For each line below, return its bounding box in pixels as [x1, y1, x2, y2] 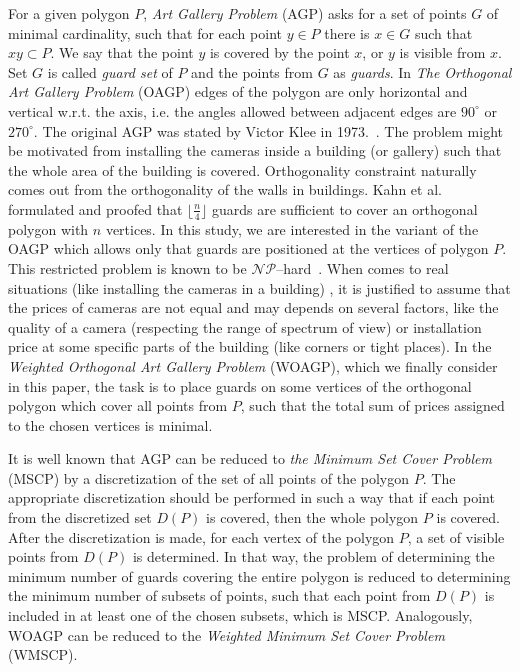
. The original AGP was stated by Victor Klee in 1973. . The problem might [33, 120, 503, 141]
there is [324, 22, 370, 43]
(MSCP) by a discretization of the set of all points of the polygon [8, 467, 410, 488]
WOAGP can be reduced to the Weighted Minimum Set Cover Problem [8, 624, 445, 645]
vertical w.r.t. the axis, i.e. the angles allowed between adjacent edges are [8, 100, 457, 121]
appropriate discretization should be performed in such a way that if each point [8, 487, 495, 508]
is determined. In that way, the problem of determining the [132, 546, 495, 567]
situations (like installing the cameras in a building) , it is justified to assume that [8, 277, 511, 298]
